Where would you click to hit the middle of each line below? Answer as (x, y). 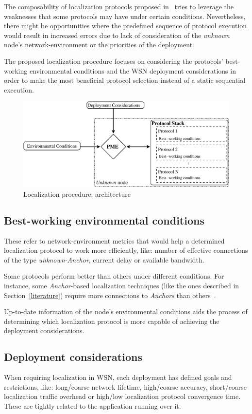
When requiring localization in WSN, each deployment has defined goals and (118, 377)
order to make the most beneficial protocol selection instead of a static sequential (125, 80)
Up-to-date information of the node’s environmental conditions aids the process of (126, 311)
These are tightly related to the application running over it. (92, 406)
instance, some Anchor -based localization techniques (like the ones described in (122, 286)
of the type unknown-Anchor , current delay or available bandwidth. (104, 259)
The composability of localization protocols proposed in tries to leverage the (119, 6)
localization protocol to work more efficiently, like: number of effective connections (126, 250)
